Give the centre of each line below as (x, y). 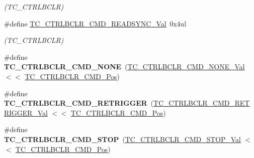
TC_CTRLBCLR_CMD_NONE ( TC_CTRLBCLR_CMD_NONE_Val (125, 67)
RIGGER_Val (26, 112)
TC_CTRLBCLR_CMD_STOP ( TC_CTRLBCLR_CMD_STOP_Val (123, 139)
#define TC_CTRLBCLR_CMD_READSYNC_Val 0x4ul (95, 23)
